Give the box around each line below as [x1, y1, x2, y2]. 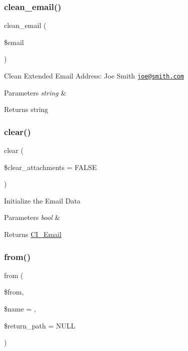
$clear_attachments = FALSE [4, 161, 97, 172]
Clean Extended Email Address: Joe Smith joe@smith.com [4, 70, 184, 80]
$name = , [4, 303, 36, 314]
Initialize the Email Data [4, 195, 80, 205]
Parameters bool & [4, 212, 60, 222]
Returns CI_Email [4, 229, 61, 239]
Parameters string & [4, 87, 66, 97]
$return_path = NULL [4, 320, 75, 330]
